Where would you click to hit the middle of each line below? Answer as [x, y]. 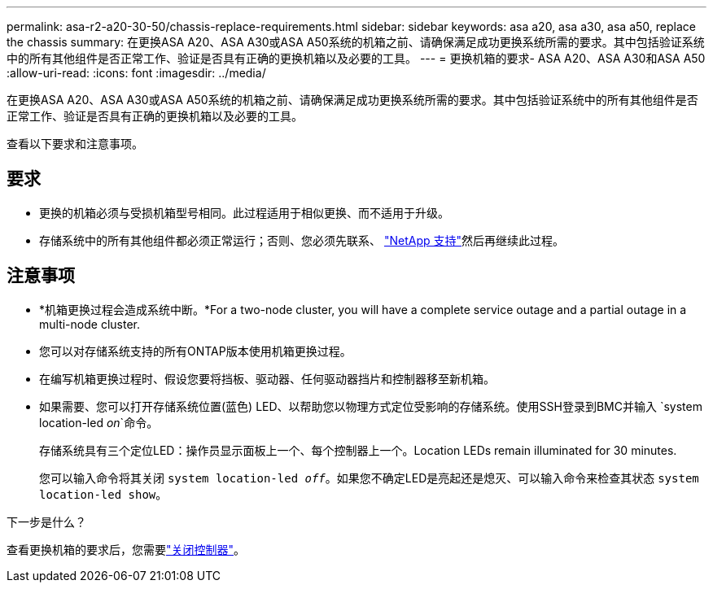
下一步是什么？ [46, 521]
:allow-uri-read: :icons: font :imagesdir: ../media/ [136, 73]
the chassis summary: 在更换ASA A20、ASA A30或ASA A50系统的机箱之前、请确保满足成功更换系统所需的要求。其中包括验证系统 [356, 42]
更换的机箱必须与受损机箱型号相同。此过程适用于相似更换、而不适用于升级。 [244, 212]
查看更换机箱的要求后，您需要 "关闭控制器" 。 [126, 549]
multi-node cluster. [90, 324]
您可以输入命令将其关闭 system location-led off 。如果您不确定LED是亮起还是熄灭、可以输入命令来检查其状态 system [369, 478]
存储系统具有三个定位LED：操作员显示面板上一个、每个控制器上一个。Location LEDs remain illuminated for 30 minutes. [358, 450]
